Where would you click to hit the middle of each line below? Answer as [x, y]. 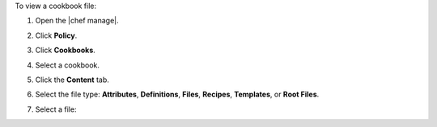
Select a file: [56, 109]
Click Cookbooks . [66, 50]
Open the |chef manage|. [77, 21]
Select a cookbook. [68, 65]
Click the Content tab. [72, 80]
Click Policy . [56, 35]
